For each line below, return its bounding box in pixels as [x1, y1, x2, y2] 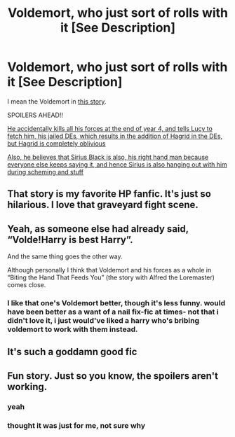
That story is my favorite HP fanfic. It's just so [7, 188, 212, 200]
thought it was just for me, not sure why [7, 420, 146, 430]
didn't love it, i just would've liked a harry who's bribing [7, 316, 200, 326]
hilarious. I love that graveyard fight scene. [7, 199, 199, 211]
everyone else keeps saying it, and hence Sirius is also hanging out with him [7, 160, 228, 169]
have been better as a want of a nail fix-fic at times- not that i [7, 307, 219, 317]
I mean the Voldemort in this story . [7, 97, 107, 106]
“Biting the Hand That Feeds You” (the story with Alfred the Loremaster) [7, 273, 215, 282]
